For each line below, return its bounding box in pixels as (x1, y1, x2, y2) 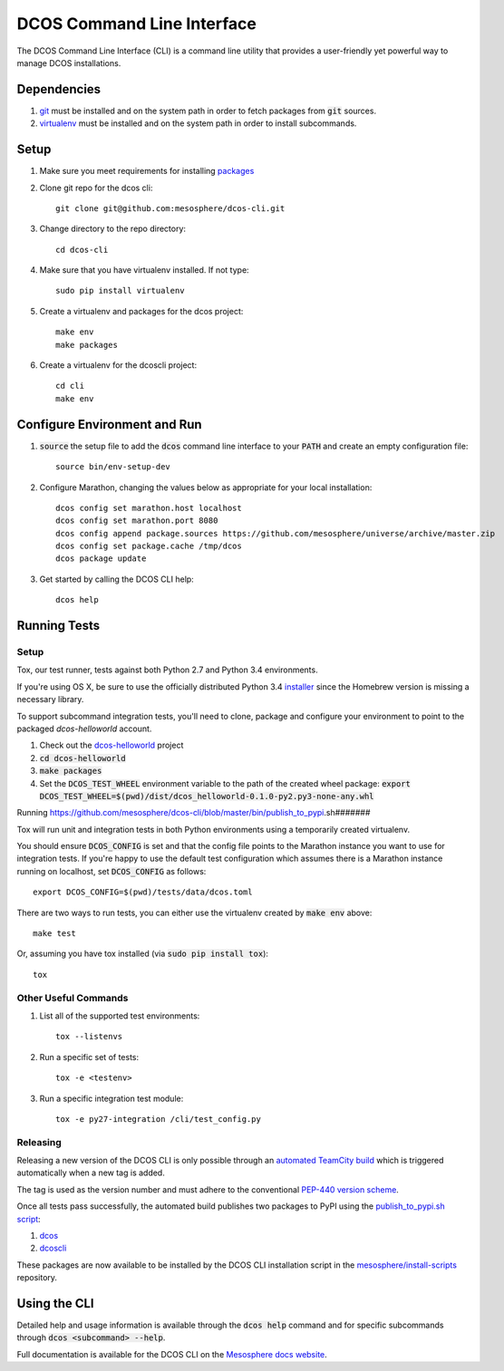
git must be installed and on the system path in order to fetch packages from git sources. (39, 105, 376, 116)
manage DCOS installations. (16, 57, 121, 68)
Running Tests (16, 618, 100, 633)
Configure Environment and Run (16, 417, 203, 432)
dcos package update (55, 554, 147, 564)
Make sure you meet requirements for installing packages (39, 166, 255, 177)
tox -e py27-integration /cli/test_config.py (55, 1114, 262, 1124)
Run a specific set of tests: (39, 1051, 140, 1062)
